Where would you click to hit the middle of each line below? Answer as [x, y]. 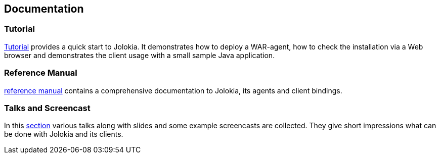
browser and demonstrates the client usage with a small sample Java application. [140, 55]
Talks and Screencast [47, 108]
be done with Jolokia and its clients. [64, 134]
